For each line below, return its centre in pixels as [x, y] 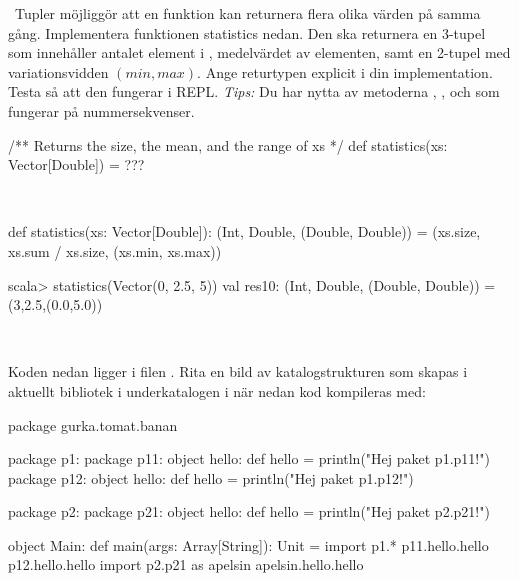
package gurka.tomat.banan [93, 424]
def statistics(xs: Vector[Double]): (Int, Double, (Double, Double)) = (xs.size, [244, 231]
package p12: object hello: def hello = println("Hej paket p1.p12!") [211, 477]
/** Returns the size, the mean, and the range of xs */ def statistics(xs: [228, 144]
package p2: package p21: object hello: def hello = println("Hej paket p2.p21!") [249, 511]
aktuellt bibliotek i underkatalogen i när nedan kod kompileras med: [217, 390]
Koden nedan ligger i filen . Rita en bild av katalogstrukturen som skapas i [238, 371]
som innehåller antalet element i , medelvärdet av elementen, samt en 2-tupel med [259, 52]
